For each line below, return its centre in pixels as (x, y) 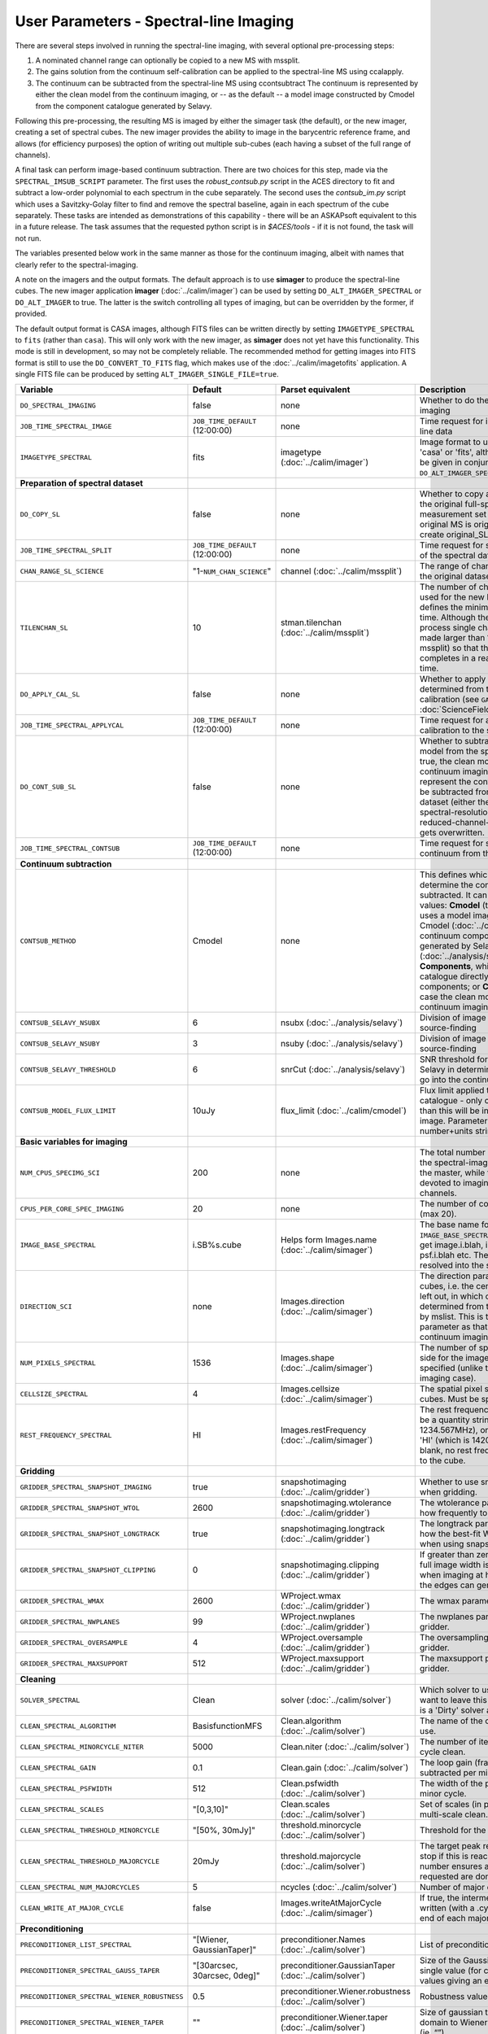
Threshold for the (453, 1831)
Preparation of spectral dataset (82, 483)
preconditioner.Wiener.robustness (346, 1992)
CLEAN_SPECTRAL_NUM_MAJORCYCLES (80, 1887)
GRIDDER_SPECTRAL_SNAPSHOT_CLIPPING (88, 1570)
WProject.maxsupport (322, 1658)
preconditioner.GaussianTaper (338, 1966)
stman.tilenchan (311, 622)
